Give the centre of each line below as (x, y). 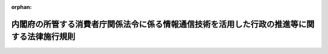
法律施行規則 (51, 37)
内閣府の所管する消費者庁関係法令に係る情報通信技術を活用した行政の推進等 (155, 24)
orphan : (22, 7)
